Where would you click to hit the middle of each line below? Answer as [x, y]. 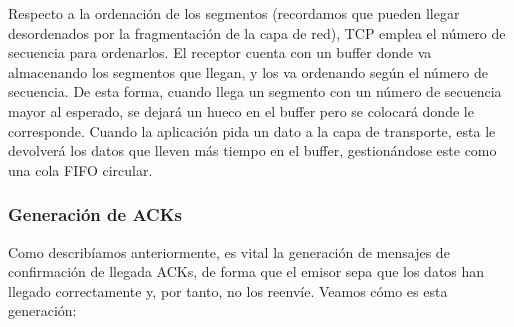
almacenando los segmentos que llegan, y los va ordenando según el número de [248, 71]
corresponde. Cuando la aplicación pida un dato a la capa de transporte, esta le [252, 130]
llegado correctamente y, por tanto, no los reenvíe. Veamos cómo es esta [228, 290]
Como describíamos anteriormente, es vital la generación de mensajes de [229, 251]
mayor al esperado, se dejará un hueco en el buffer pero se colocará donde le [241, 110]
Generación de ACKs [95, 214]
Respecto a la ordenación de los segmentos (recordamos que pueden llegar [234, 13]
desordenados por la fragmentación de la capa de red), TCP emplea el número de [257, 32]
